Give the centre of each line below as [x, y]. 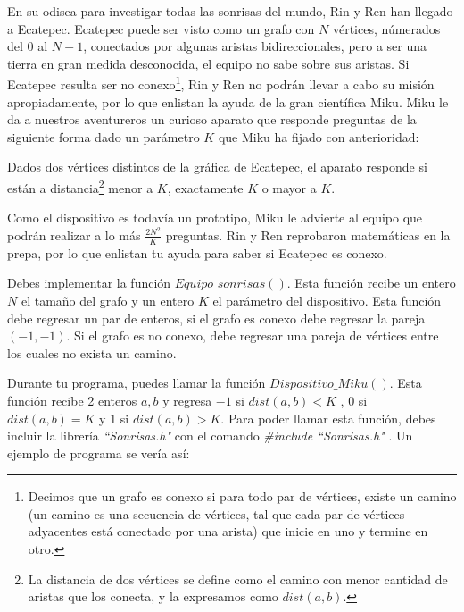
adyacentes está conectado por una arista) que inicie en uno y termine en [228, 531]
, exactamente [205, 187]
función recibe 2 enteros [72, 400]
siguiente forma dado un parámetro [104, 136]
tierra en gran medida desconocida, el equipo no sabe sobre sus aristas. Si [208, 63]
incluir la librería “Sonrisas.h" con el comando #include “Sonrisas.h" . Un [210, 436]
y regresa [187, 400]
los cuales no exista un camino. [92, 352]
